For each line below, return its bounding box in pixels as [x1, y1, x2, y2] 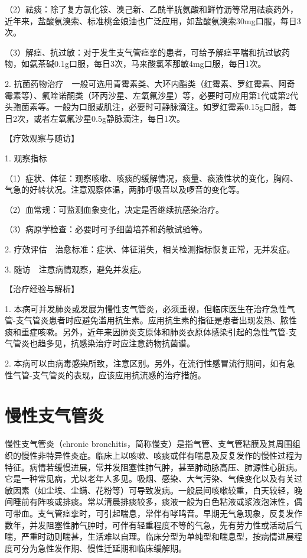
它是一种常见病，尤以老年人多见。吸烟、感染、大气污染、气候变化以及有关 [5, 472, 294, 485]
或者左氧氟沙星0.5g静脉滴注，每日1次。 [33, 112, 185, 124]
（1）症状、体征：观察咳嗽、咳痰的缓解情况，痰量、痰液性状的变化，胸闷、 [5, 171, 298, 184]
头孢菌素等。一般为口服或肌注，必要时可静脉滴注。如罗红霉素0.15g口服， [5, 100, 288, 113]
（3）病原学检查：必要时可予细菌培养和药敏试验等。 [5, 223, 207, 235]
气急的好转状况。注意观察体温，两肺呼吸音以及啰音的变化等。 [5, 183, 244, 196]
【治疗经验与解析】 [5, 283, 79, 295]
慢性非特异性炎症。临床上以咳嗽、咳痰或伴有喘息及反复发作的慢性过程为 [21, 449, 302, 461]
